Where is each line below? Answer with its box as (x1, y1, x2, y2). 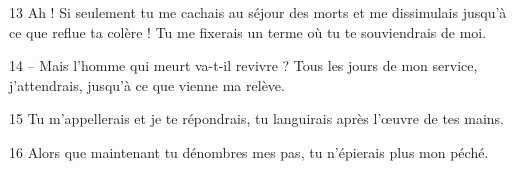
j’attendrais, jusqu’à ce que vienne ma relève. (9, 74, 285, 95)
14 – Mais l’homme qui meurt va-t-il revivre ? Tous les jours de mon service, (9, 55, 478, 76)
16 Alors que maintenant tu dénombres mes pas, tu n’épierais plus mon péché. (9, 141, 489, 162)
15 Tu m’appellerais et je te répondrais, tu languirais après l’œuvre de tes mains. (9, 108, 504, 129)
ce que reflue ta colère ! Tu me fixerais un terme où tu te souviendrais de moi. (9, 21, 487, 42)
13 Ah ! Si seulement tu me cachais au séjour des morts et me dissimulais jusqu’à (9, 2, 507, 22)
